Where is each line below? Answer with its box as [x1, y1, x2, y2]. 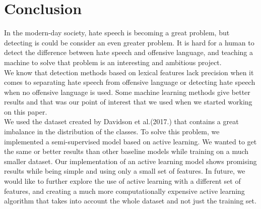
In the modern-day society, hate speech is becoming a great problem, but [4, 27, 230, 38]
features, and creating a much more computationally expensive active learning [4, 185, 245, 196]
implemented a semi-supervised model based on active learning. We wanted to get [4, 136, 257, 146]
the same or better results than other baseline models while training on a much [4, 146, 249, 156]
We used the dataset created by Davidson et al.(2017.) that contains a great [4, 116, 239, 127]
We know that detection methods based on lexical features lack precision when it [4, 67, 254, 77]
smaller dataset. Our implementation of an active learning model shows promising [4, 155, 257, 166]
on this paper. [4, 106, 47, 117]
